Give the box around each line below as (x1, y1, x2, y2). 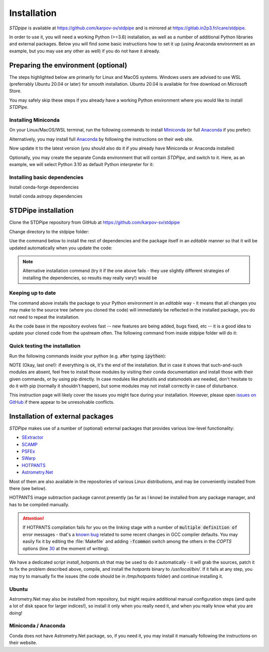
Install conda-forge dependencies (9, 184, 79, 190)
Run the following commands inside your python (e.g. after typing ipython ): (9, 353, 166, 359)
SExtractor (21, 434, 44, 441)
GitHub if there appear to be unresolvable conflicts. (9, 399, 115, 405)
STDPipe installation (9, 206, 74, 215)
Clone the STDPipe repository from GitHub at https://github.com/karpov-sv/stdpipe (9, 219, 180, 225)
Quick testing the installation (9, 342, 81, 349)
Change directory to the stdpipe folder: (9, 228, 89, 234)
